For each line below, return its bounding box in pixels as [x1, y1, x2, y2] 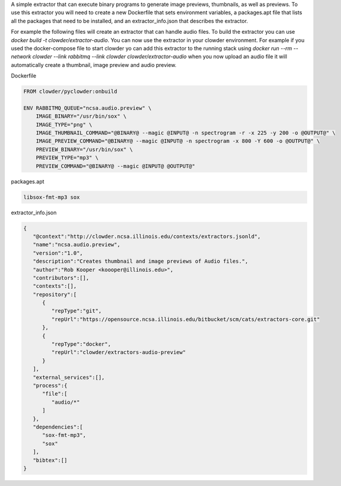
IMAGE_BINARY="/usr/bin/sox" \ [36, 113, 127, 120]
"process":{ [33, 382, 67, 389]
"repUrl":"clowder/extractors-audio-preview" [51, 349, 186, 356]
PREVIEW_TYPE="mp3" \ [36, 155, 99, 161]
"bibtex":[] [33, 456, 67, 464]
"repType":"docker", [51, 341, 111, 347]
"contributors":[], [33, 274, 89, 281]
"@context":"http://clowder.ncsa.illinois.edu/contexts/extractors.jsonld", [33, 233, 261, 240]
